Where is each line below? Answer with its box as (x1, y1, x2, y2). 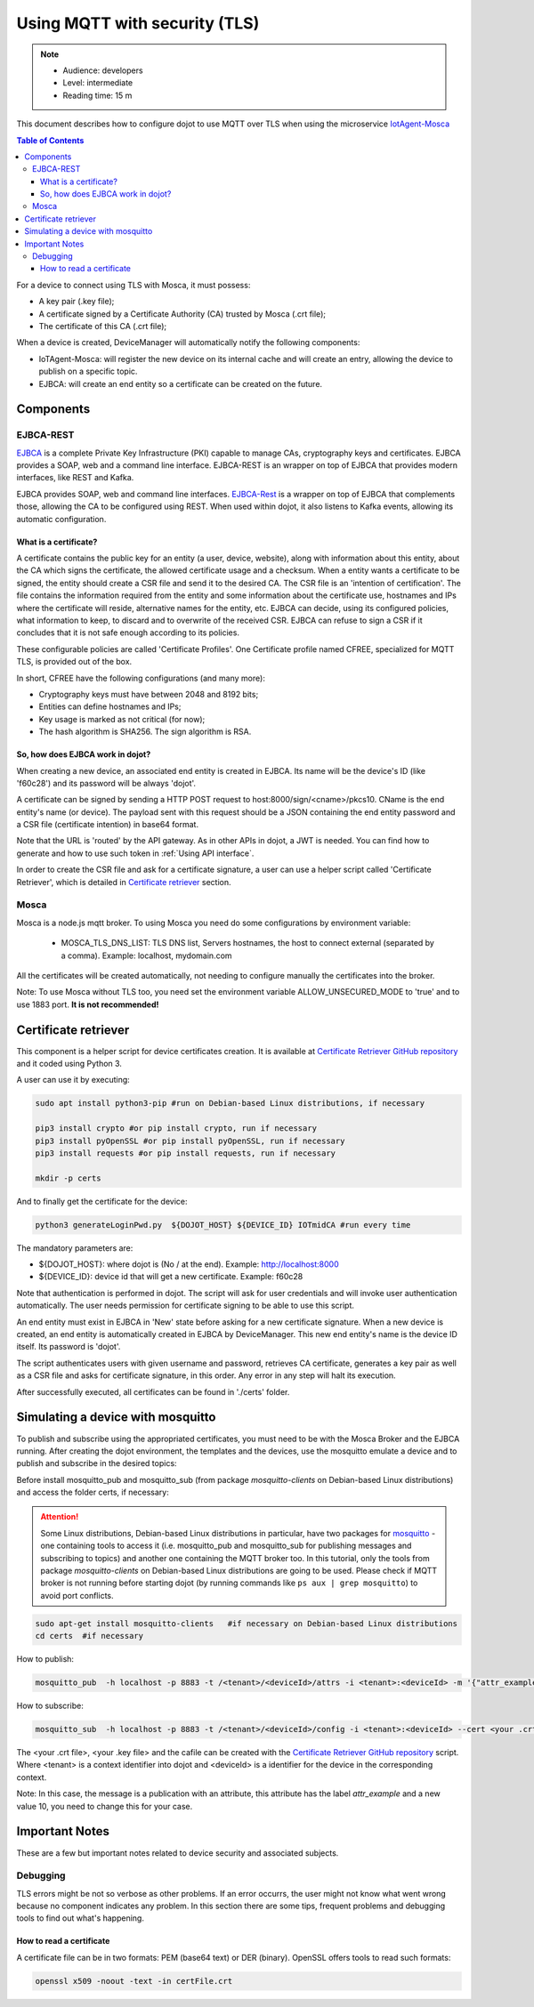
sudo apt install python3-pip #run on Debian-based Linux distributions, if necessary (35, 1099, 425, 1108)
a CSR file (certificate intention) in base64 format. (16, 819, 199, 830)
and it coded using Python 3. (16, 1059, 122, 1069)
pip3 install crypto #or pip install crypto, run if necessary (35, 1124, 318, 1133)
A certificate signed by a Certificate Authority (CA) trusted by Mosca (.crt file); (38, 308, 327, 319)
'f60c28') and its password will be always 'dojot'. (16, 778, 196, 788)
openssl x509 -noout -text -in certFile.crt (35, 1976, 233, 1986)
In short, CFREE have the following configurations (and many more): (16, 673, 266, 683)
